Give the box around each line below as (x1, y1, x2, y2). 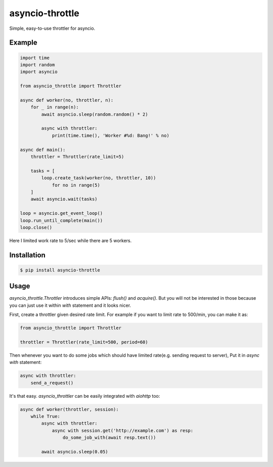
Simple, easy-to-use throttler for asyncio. (9, 25, 96, 31)
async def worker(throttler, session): (20, 406, 119, 412)
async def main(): (20, 147, 66, 153)
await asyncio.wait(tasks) (30, 196, 98, 202)
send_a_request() (30, 380, 74, 386)
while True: (30, 413, 61, 419)
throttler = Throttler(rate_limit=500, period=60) (20, 339, 149, 345)
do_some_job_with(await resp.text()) (62, 435, 156, 441)
